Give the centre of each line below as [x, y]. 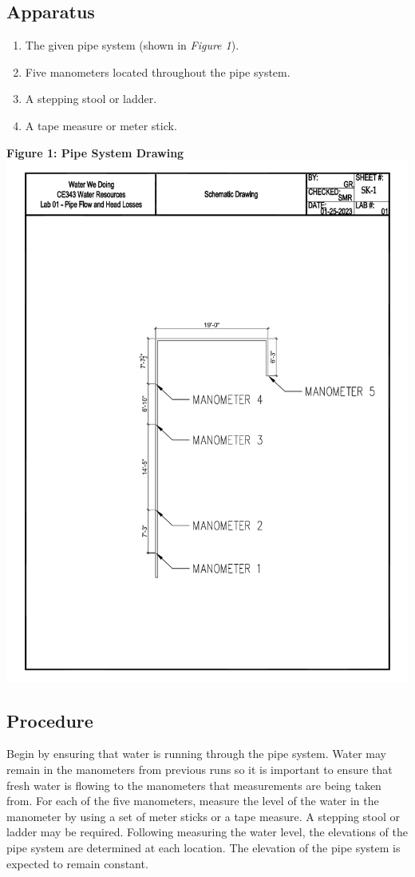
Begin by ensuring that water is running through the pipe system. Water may [196, 754]
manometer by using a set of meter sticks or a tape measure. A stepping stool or [203, 816]
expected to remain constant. [77, 863]
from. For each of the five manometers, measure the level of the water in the [193, 801]
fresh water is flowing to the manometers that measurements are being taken [194, 785]
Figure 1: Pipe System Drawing [95, 152]
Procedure [50, 720]
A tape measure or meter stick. [101, 125]
